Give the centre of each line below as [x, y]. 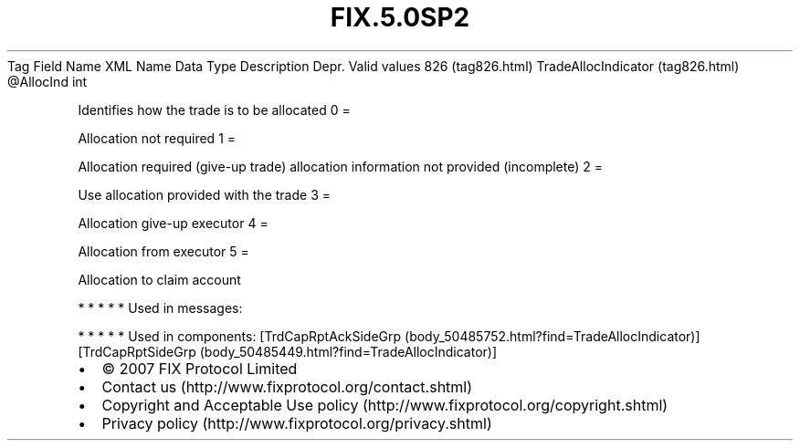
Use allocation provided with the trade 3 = [204, 194]
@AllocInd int [47, 81]
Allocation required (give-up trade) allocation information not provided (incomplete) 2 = [341, 166]
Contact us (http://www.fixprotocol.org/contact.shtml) [287, 386]
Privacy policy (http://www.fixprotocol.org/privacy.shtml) [297, 423]
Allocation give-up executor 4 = [173, 223]
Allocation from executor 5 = [163, 251]
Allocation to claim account [159, 279]
